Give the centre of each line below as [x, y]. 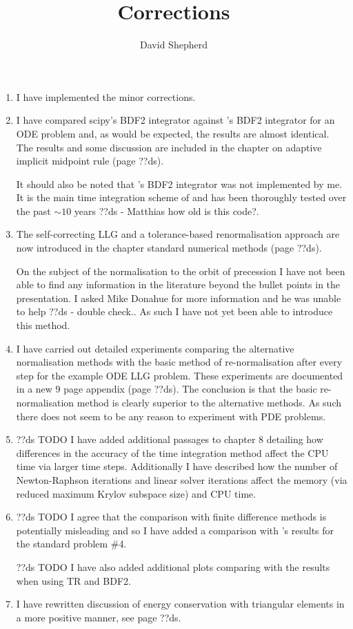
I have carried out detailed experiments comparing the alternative [155, 348]
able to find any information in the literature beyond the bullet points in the [178, 284]
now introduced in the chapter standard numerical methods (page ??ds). [169, 248]
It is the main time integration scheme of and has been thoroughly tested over [181, 197]
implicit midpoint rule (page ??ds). [90, 161]
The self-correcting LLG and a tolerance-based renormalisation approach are [178, 234]
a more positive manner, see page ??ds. [99, 617]
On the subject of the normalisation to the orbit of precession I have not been [181, 271]
